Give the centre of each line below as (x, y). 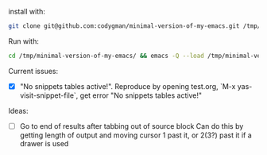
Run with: (24, 41)
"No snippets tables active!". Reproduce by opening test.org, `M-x (128, 86)
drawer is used (44, 143)
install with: (27, 12)
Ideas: (18, 110)
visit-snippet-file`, (49, 95)
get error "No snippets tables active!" (141, 95)
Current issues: (33, 71)
